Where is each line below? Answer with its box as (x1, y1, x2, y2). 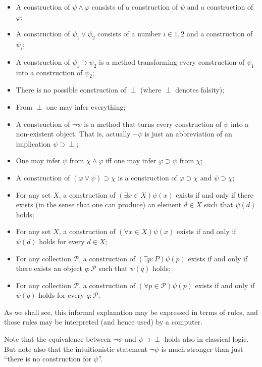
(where (140, 84, 162, 95)
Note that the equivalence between (4, 334, 111, 344)
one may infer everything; (46, 101, 126, 112)
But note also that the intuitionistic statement (4, 343, 147, 354)
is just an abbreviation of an (144, 128, 232, 139)
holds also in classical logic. (164, 334, 249, 344)
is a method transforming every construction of (99, 56, 245, 67)
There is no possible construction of (16, 84, 126, 95)
